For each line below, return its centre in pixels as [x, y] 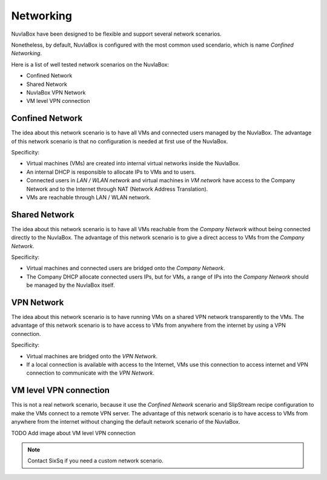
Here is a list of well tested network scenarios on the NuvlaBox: [90, 64]
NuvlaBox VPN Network [56, 92]
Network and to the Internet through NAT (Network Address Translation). [117, 189]
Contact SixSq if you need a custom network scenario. [95, 461]
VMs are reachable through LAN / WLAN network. [89, 197]
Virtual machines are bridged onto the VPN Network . [92, 356]
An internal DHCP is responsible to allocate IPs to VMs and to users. [111, 172]
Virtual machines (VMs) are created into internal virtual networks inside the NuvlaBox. [133, 163]
